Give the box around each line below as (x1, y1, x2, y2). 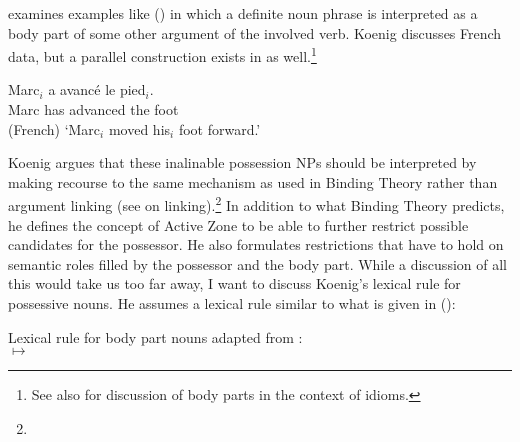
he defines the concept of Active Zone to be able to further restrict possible (8, 214, 469, 235)
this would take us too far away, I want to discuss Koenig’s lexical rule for (8, 273, 461, 294)
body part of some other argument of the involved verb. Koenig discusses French (8, 22, 502, 43)
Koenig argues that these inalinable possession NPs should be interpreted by (8, 152, 477, 173)
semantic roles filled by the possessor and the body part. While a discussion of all (8, 253, 507, 274)
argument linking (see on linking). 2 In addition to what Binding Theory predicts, (8, 192, 505, 216)
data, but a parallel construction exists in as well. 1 (8, 43, 317, 66)
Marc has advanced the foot (8, 99, 179, 120)
